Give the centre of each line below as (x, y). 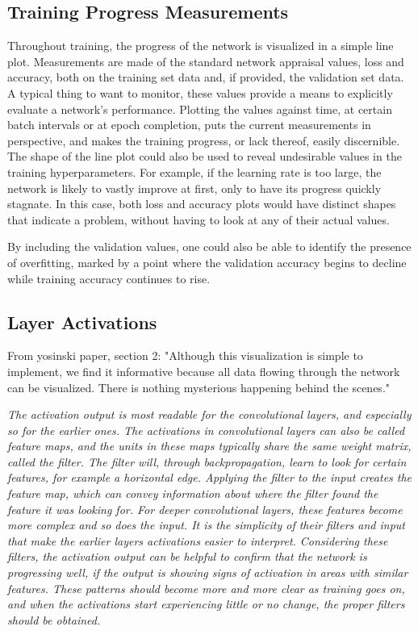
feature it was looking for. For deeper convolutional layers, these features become (205, 509)
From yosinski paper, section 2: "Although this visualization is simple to (185, 355)
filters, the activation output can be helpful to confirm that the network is (187, 556)
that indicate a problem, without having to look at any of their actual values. (199, 219)
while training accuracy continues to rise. (109, 278)
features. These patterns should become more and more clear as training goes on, (206, 588)
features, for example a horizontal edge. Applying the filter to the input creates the (210, 477)
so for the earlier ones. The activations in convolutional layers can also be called (206, 430)
